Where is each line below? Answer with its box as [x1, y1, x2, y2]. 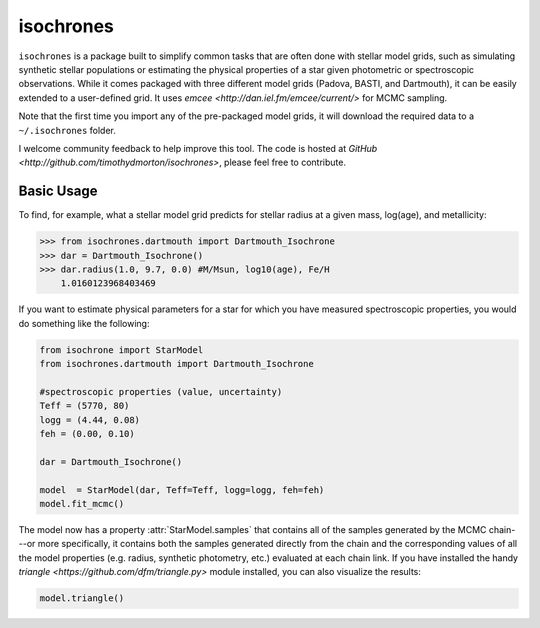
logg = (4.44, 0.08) [39, 414, 140, 425]
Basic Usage [18, 183, 98, 200]
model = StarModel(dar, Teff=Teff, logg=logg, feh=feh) [39, 484, 325, 495]
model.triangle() [39, 593, 125, 604]
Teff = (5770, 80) [39, 400, 130, 412]
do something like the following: [18, 317, 150, 329]
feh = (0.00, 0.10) [39, 428, 135, 440]
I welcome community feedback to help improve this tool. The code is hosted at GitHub [18, 142, 378, 154]
